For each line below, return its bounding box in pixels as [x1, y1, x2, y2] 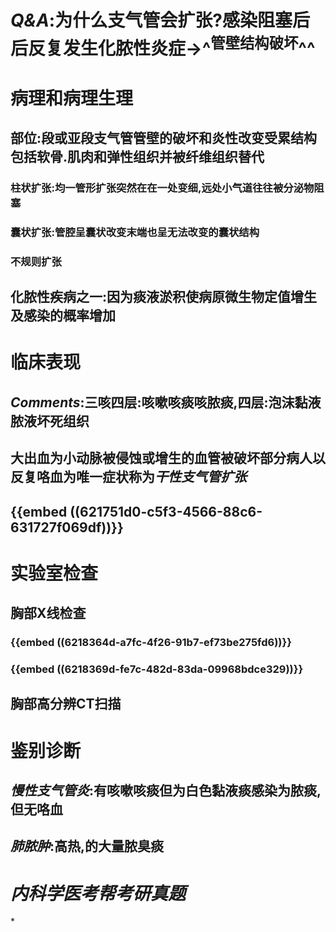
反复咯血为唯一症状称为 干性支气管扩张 [10, 469, 247, 486]
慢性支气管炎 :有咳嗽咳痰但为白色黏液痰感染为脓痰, [10, 782, 322, 799]
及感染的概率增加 [10, 307, 116, 325]
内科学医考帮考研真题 [10, 882, 187, 905]
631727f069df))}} [10, 519, 124, 536]
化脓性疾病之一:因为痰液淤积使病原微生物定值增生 [10, 289, 318, 306]
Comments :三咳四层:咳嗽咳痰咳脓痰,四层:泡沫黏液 [10, 394, 322, 411]
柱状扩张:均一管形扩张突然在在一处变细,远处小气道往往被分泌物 [10, 181, 315, 195]
